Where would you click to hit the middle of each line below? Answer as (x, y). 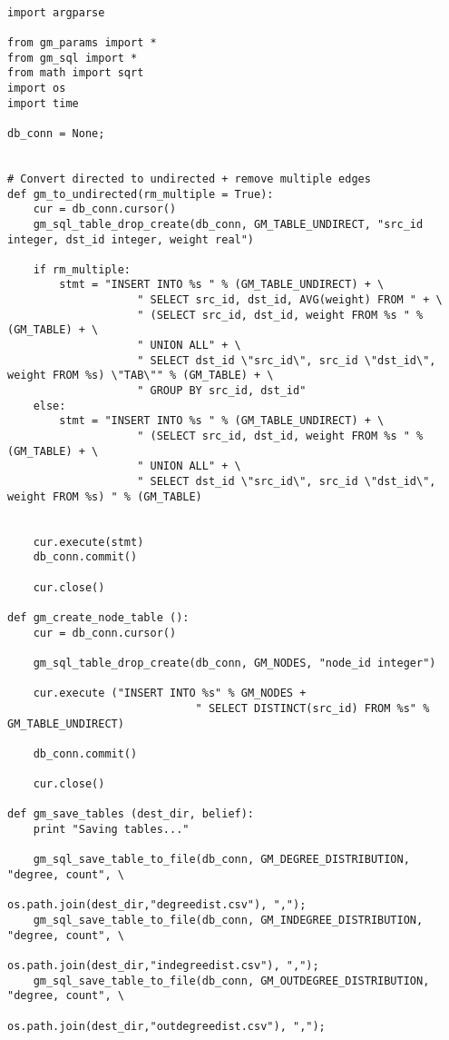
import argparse (56, 12)
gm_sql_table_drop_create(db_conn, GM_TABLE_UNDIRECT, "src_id (228, 224)
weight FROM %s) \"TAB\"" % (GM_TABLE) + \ (141, 376)
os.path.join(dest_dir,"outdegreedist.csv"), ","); (166, 1026)
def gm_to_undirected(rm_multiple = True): (141, 194)
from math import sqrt (76, 73)
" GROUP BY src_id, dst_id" (222, 391)
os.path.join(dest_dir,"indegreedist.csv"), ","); (163, 966)
